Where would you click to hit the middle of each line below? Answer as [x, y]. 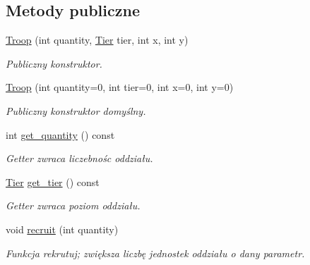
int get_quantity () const [60, 134]
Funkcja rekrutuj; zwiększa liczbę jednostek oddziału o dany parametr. [155, 253]
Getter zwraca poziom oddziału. [73, 205]
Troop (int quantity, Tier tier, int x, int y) [97, 40]
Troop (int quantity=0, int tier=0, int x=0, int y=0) [120, 87]
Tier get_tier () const [53, 181]
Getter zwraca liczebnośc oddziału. [79, 158]
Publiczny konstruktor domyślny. [76, 110]
